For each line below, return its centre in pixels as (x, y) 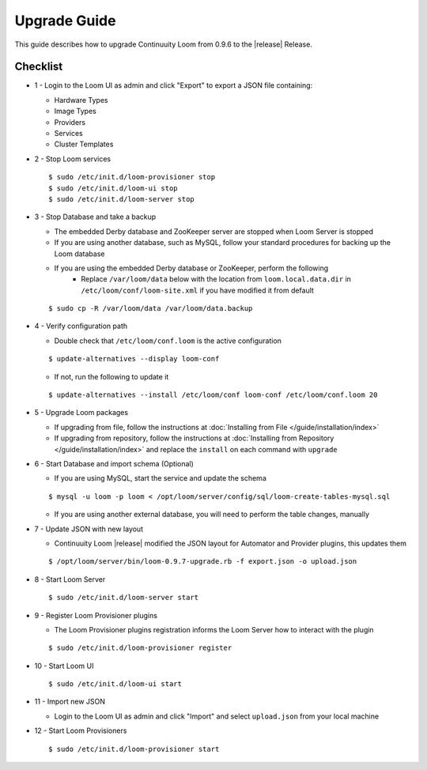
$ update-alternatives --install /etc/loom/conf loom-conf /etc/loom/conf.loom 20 (213, 395)
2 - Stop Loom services (72, 159)
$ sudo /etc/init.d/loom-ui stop (113, 188)
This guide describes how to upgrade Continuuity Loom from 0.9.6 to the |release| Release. (163, 44)
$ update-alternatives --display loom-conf (134, 359)
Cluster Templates (84, 144)
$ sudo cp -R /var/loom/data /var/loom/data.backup (151, 309)
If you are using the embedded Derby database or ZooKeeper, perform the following (191, 268)
